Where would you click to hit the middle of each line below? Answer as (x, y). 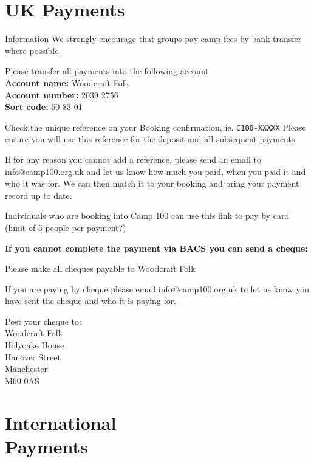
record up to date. (39, 195)
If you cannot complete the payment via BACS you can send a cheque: (156, 248)
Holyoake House (35, 345)
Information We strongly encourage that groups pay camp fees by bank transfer (153, 39)
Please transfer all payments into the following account (107, 71)
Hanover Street (33, 357)
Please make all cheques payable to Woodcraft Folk (100, 268)
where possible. (33, 50)
